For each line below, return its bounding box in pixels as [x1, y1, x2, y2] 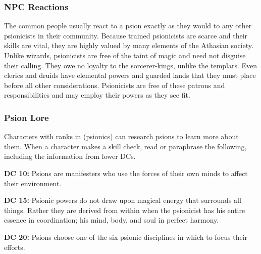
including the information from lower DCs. [4, 151, 136, 161]
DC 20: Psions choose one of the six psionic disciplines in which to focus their [4, 231, 248, 242]
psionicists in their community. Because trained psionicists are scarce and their [4, 30, 248, 40]
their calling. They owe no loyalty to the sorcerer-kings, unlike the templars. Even [4, 60, 257, 70]
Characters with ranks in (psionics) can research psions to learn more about [4, 131, 239, 142]
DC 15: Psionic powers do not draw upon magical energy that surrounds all [4, 195, 241, 205]
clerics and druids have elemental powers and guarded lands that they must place [4, 70, 256, 80]
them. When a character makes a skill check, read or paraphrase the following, [4, 141, 247, 151]
